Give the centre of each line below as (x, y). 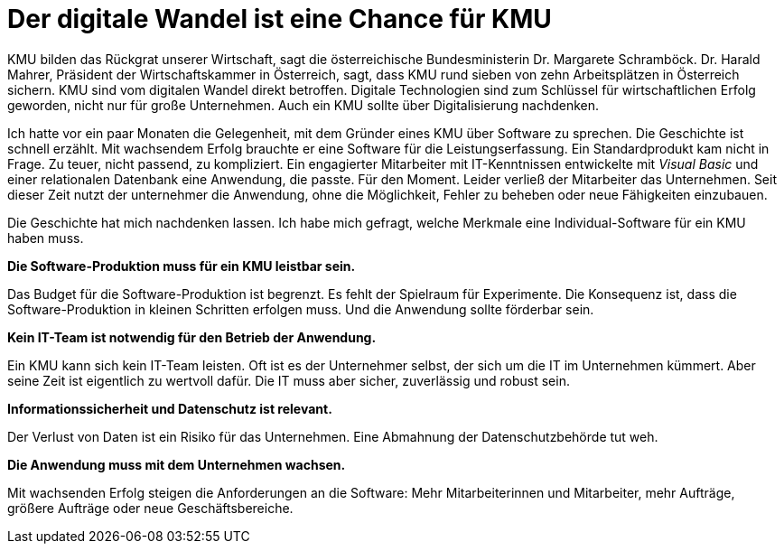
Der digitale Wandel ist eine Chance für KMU (280, 19)
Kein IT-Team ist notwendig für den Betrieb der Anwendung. (192, 337)
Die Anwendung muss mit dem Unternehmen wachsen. (177, 464)
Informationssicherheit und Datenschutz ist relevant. (170, 408)
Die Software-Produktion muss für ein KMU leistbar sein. (182, 266)
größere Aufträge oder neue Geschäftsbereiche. (150, 508)
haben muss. (46, 238)
